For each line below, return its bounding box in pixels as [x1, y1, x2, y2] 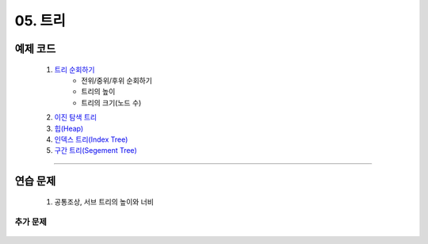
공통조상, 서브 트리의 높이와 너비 [54, 196, 155, 206]
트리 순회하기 [54, 64, 95, 74]
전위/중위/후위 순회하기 [81, 75, 152, 85]
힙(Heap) [54, 124, 84, 133]
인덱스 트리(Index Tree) [54, 135, 128, 144]
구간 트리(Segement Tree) [54, 146, 138, 155]
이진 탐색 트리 [54, 112, 97, 122]
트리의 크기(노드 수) [81, 97, 142, 107]
